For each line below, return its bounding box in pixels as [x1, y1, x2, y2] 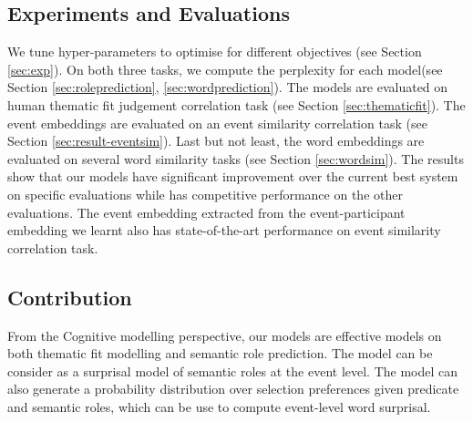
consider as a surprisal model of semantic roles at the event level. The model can [7, 361, 458, 380]
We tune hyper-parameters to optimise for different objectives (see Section [7, 42, 422, 61]
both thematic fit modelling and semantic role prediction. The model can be [7, 344, 433, 363]
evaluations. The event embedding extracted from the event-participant [7, 202, 406, 221]
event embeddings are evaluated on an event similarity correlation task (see [7, 113, 427, 132]
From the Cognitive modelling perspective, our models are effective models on [7, 325, 442, 345]
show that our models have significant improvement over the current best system [7, 167, 458, 186]
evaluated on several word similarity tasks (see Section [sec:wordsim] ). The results [7, 149, 464, 168]
